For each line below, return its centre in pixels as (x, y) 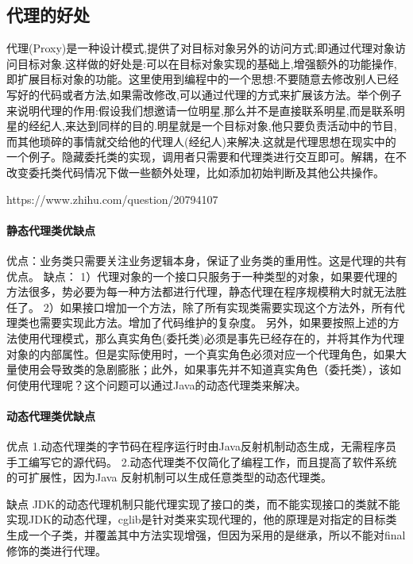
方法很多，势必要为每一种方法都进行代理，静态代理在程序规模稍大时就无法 (201, 292)
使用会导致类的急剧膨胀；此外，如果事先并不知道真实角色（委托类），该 (203, 369)
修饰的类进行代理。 (56, 550)
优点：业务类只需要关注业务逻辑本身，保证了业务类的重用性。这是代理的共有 (206, 260)
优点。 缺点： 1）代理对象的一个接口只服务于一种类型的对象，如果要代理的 (202, 276)
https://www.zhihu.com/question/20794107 (112, 199)
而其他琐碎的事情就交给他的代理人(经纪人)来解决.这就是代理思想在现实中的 (201, 141)
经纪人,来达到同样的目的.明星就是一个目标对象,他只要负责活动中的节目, (212, 126)
